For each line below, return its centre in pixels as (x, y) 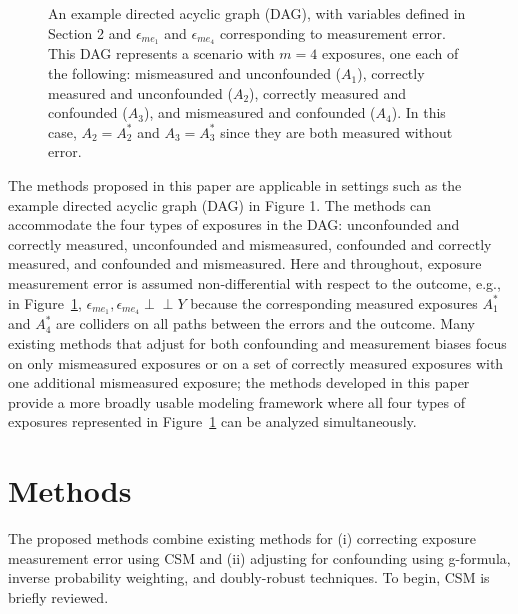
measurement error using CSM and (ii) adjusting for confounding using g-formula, (259, 557)
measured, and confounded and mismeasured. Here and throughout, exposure (245, 263)
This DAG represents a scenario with (161, 53)
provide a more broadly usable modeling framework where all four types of (237, 401)
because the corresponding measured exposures (334, 302)
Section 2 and (90, 32)
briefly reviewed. (58, 596)
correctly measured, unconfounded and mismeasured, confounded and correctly (250, 243)
